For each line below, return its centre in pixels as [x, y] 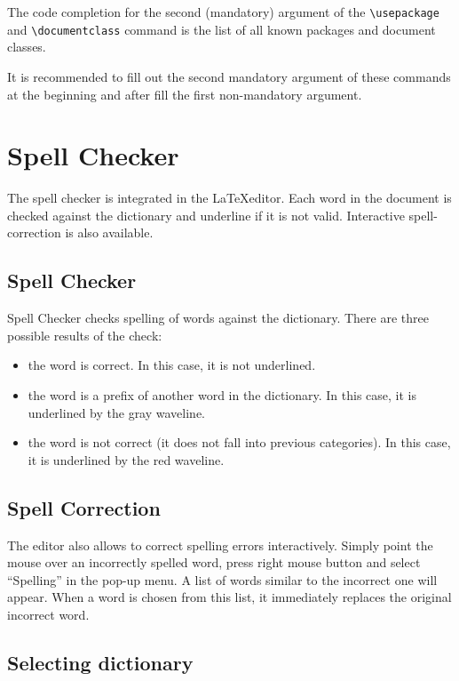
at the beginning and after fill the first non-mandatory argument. [185, 94]
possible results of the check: [85, 335]
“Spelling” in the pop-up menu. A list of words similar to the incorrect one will [222, 579]
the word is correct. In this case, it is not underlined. [172, 365]
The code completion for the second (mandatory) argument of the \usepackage [223, 12]
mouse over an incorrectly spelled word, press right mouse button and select [214, 562]
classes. [27, 47]
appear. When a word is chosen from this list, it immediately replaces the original [229, 597]
